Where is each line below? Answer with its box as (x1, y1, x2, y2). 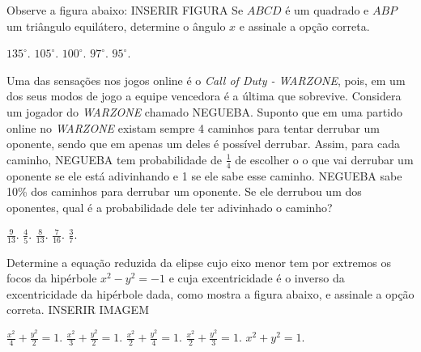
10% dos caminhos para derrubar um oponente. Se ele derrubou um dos (6, 183, 362, 200)
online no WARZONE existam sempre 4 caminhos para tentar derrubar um (6, 119, 380, 136)
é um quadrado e (285, 2, 369, 18)
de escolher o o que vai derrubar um (235, 151, 414, 168)
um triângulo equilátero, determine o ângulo (6, 17, 226, 34)
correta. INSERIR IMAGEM (6, 301, 149, 318)
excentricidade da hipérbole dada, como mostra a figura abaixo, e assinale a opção (6, 285, 415, 302)
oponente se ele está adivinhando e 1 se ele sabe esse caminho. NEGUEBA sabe (6, 167, 402, 184)
